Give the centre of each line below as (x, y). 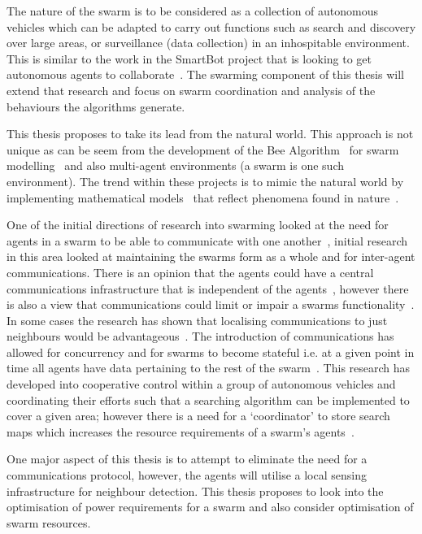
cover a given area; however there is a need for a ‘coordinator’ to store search (198, 416)
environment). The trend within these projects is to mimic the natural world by (205, 181)
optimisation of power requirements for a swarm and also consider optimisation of (210, 507)
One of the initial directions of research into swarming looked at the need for (198, 225)
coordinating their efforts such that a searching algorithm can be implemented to (208, 399)
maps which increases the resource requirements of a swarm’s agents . (181, 431)
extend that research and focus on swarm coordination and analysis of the (191, 90)
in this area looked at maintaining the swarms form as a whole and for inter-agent (211, 256)
